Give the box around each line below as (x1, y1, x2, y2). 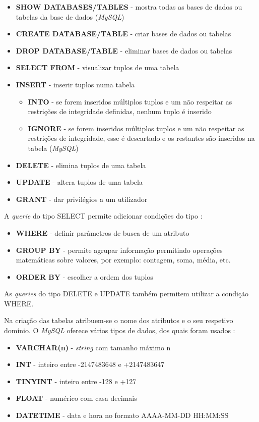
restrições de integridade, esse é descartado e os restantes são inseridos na (28, 133, 255, 143)
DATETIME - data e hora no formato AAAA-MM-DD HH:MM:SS (16, 410, 229, 420)
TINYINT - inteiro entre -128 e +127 (16, 376, 137, 386)
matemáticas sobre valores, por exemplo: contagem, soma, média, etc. (16, 254, 231, 265)
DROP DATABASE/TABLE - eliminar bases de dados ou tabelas (16, 45, 232, 56)
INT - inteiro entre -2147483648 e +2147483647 (16, 359, 165, 370)
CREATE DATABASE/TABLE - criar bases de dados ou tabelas (16, 28, 231, 39)
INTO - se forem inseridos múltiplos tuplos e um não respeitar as (28, 96, 232, 107)
